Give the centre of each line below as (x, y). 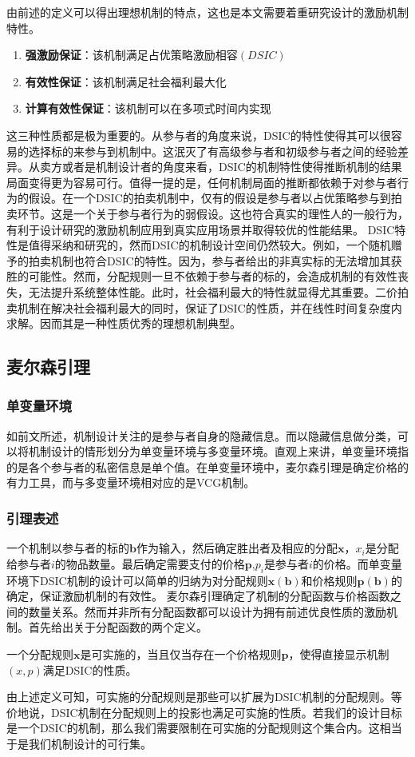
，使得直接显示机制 (339, 654)
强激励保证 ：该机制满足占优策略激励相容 (131, 55)
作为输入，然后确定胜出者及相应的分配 (237, 548)
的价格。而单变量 (357, 563)
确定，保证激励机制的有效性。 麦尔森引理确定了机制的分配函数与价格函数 (198, 596)
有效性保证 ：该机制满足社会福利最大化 (126, 81)
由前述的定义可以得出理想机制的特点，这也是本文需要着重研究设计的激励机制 (207, 12)
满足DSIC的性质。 (90, 669)
